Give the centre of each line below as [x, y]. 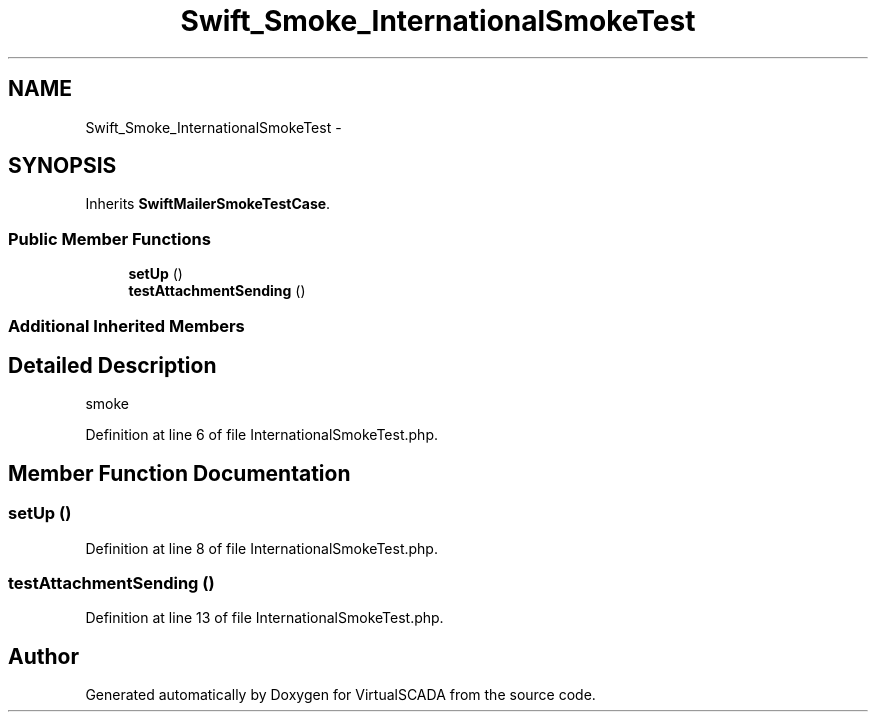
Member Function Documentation [179, 473]
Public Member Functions [109, 238]
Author [43, 656]
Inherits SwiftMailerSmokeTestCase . [208, 204]
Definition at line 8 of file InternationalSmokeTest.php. [261, 548]
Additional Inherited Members [126, 325]
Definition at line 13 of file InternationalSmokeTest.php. [264, 618]
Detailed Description [112, 365]
